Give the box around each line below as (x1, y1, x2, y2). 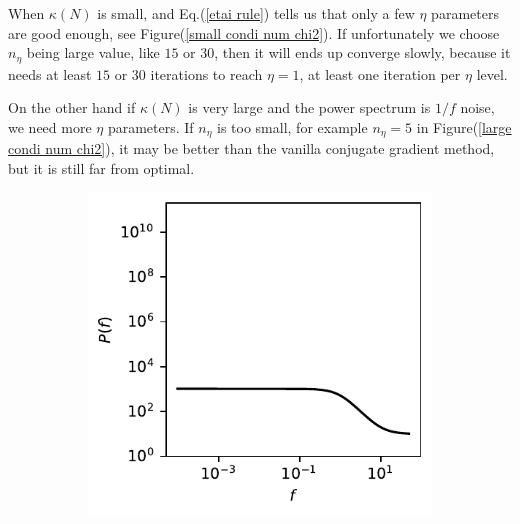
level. (476, 63, 508, 84)
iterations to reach (150, 63, 263, 84)
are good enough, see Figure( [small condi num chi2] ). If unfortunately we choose (8, 22, 500, 43)
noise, (460, 97, 495, 118)
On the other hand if (8, 97, 136, 118)
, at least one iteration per (299, 63, 461, 84)
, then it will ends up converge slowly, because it (214, 42, 511, 63)
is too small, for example (217, 116, 368, 137)
